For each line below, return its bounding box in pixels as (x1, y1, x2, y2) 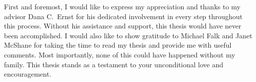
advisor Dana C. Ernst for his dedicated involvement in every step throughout (4, 11, 243, 21)
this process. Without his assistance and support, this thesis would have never (4, 21, 242, 31)
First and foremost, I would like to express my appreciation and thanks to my (4, 1, 241, 11)
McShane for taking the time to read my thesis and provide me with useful (4, 40, 232, 50)
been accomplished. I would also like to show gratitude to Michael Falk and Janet (4, 30, 253, 40)
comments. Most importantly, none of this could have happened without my (4, 49, 235, 59)
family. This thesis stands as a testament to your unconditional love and (4, 59, 223, 69)
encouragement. (4, 69, 52, 79)
